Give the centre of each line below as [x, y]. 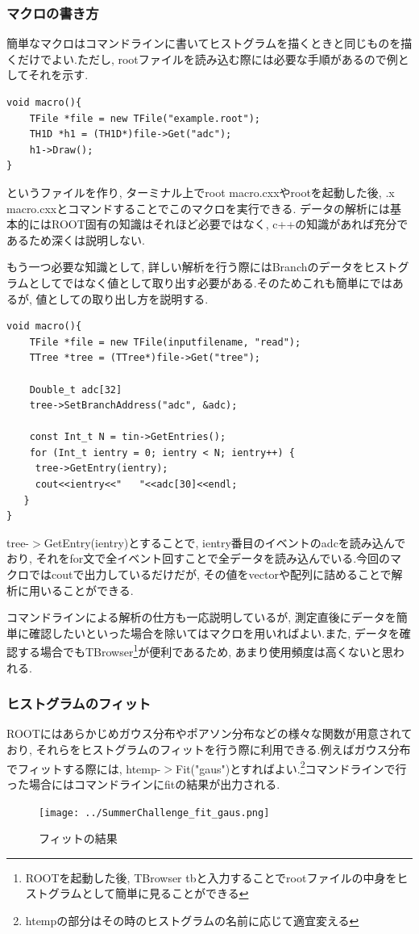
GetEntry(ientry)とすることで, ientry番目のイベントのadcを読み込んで [225, 542]
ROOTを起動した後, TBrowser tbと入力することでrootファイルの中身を [211, 877]
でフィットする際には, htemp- [84, 768]
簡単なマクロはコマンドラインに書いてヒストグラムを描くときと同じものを [204, 43]
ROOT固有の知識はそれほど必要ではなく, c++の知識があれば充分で [230, 224]
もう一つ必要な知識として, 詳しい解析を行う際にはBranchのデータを [185, 267]
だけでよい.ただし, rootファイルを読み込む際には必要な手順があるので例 [207, 59]
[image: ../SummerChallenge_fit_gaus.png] [154, 813]
